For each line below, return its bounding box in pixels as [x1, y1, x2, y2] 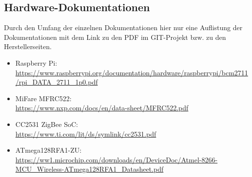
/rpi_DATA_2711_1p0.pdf [15, 77, 98, 87]
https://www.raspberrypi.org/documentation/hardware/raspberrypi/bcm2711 [15, 67, 248, 77]
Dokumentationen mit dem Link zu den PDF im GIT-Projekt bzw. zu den [4, 32, 226, 42]
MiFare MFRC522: [15, 93, 72, 103]
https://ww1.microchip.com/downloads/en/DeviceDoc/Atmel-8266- [15, 154, 218, 164]
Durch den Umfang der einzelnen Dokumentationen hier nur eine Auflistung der [4, 22, 243, 33]
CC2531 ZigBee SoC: [15, 119, 78, 129]
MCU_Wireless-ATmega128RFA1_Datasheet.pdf [15, 164, 164, 174]
